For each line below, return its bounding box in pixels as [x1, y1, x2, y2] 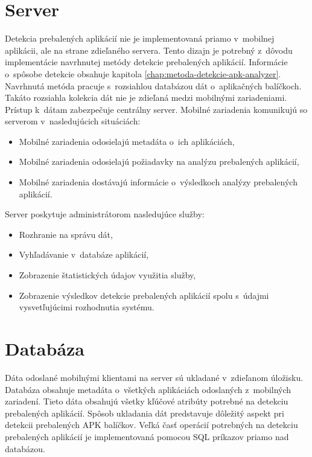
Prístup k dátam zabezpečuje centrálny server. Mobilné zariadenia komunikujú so [5, 103, 308, 115]
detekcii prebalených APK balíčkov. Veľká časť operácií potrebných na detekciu [5, 418, 298, 431]
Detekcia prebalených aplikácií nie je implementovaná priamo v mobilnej [5, 32, 275, 45]
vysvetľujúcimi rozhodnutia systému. [19, 301, 154, 313]
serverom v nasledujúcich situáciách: [5, 115, 141, 127]
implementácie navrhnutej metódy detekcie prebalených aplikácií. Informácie [5, 56, 288, 68]
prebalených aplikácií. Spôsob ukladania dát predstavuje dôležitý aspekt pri [5, 406, 284, 419]
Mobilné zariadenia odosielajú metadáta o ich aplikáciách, [19, 135, 235, 147]
